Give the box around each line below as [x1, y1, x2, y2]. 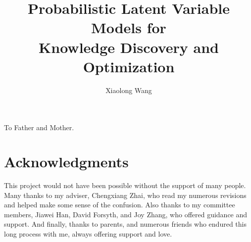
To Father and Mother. [4, 122, 74, 133]
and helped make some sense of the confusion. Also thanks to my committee [4, 199, 235, 210]
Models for [91, 17, 166, 38]
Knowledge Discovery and [39, 37, 219, 57]
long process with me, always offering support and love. [4, 228, 172, 239]
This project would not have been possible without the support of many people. [4, 180, 246, 190]
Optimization [83, 56, 175, 76]
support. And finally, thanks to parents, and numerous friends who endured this [4, 219, 247, 229]
